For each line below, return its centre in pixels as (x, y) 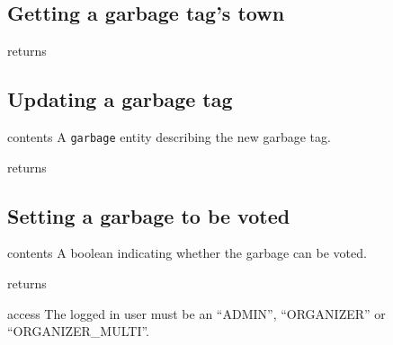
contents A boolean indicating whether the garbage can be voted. (187, 253)
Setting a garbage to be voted (149, 215)
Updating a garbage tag (120, 99)
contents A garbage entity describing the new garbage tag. (169, 137)
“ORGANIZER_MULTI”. (78, 331)
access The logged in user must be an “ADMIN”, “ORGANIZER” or (196, 313)
